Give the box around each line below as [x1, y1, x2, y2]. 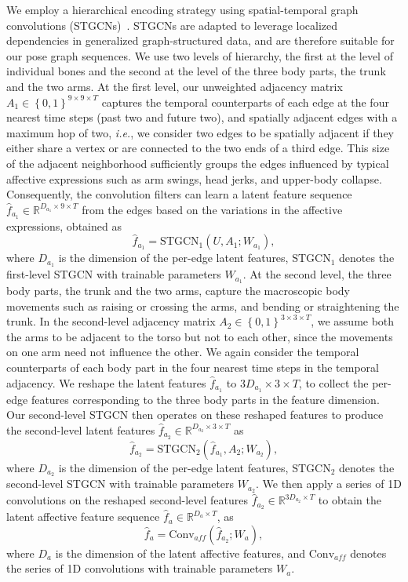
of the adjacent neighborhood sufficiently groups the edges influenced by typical [6, 155, 389, 171]
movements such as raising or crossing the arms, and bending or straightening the [6, 297, 399, 314]
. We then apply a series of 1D [255, 475, 402, 492]
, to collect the [298, 374, 369, 391]
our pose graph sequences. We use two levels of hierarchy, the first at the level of [6, 47, 393, 64]
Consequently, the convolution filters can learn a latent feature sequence [6, 186, 352, 202]
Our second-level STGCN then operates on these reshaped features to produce [6, 406, 384, 423]
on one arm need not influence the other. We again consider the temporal [6, 344, 359, 360]
